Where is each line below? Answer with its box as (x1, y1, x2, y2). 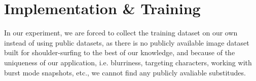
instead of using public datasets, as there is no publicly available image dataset (4, 37, 249, 48)
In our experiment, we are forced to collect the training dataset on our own (4, 27, 238, 38)
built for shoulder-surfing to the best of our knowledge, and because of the (4, 47, 235, 58)
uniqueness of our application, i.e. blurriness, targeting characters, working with (4, 57, 252, 67)
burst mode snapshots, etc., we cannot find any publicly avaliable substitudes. (4, 67, 246, 77)
